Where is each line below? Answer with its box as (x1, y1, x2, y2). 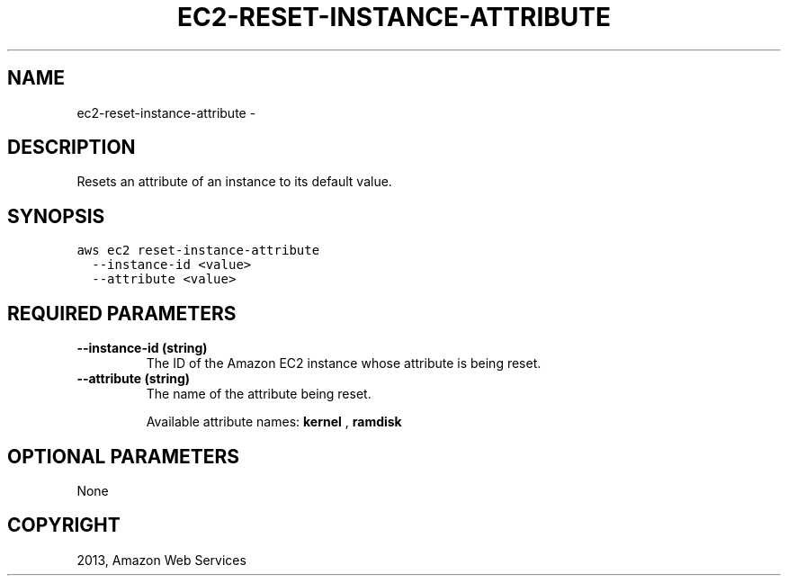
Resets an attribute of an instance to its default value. (76, 174, 392, 190)
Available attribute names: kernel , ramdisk (146, 414, 402, 430)
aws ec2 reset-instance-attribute (76, 243, 320, 258)
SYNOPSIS (7, 204, 105, 228)
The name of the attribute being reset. (146, 386, 372, 402)
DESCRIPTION (7, 136, 136, 159)
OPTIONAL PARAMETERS (7, 444, 240, 468)
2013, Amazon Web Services (76, 552, 246, 568)
